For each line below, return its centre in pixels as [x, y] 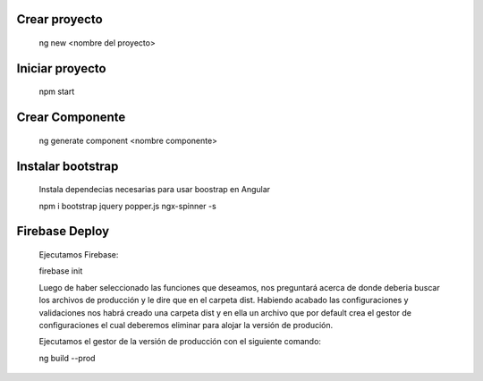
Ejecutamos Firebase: [79, 255]
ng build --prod [67, 358]
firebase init [61, 271]
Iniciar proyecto [61, 68]
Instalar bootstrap [68, 166]
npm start [57, 92]
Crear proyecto [59, 19]
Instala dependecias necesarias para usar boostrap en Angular [155, 190]
